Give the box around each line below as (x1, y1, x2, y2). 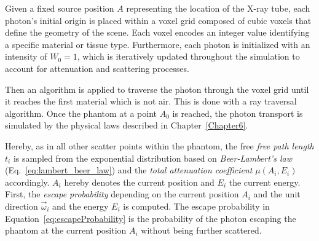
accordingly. (5, 175, 50, 188)
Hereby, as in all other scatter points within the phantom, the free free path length (5, 139, 314, 152)
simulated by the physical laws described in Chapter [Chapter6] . (5, 119, 248, 132)
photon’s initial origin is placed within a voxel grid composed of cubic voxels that (5, 14, 312, 26)
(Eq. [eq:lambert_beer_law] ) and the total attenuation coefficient (5, 164, 253, 176)
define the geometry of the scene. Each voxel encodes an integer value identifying (5, 26, 310, 39)
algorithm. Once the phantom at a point (5, 106, 157, 119)
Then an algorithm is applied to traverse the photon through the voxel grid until (5, 82, 309, 95)
